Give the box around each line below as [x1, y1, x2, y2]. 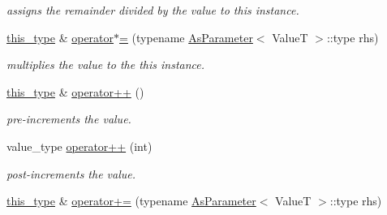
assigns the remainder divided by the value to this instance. [6, 2, 299, 18]
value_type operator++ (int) [6, 137, 153, 154]
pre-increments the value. [6, 110, 131, 127]
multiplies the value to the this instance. [6, 56, 205, 73]
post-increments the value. [6, 165, 136, 182]
